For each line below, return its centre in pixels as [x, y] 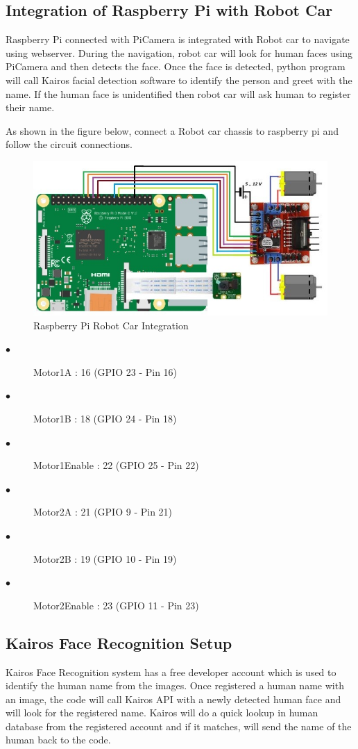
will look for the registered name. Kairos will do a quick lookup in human [162, 713]
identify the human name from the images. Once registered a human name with [175, 685]
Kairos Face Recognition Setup [119, 642]
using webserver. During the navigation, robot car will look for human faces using [179, 52]
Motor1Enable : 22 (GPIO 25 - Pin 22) [116, 465]
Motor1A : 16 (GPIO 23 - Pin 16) [105, 371]
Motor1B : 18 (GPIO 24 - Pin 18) [105, 418]
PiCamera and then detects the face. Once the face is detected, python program [176, 66]
